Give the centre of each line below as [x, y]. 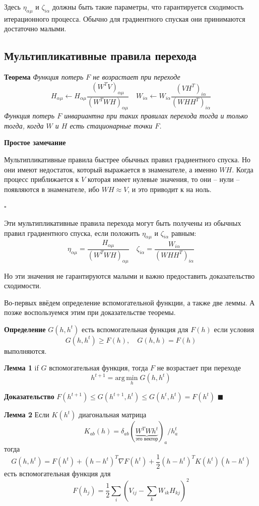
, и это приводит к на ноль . [170, 189]
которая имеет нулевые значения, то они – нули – [164, 179]
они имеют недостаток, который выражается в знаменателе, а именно [111, 169]
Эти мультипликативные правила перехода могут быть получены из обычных [123, 223]
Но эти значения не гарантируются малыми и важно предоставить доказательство [129, 275]
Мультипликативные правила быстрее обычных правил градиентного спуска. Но [127, 160]
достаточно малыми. [35, 28]
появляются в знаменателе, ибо [52, 189]
